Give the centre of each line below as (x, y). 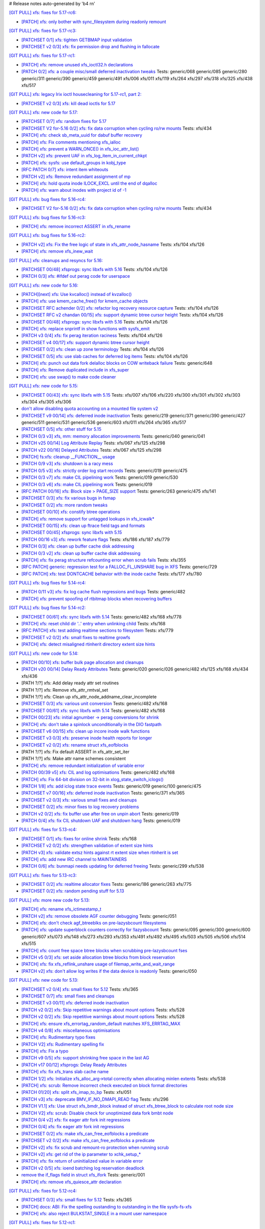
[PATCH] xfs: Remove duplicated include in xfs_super (75, 370)
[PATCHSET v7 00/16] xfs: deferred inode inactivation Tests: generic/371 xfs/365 (103, 793)
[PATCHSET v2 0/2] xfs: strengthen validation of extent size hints (87, 846)
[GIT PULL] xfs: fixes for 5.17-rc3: (43, 31)
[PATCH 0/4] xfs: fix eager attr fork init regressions (73, 1127)
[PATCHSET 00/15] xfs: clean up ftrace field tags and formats (83, 526)
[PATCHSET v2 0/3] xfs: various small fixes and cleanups (79, 800)
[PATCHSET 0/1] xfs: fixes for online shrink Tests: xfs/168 (79, 839)
